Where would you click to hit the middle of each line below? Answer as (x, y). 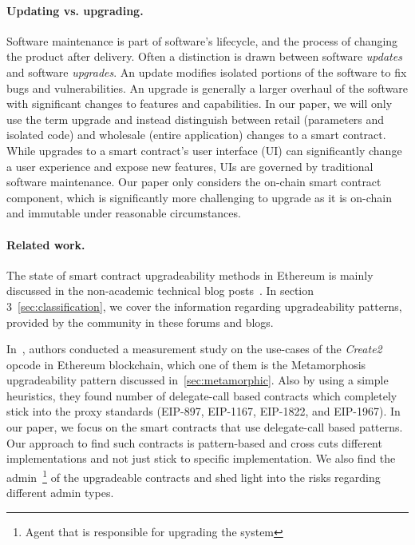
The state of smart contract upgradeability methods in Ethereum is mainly (190, 274)
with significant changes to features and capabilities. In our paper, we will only (200, 103)
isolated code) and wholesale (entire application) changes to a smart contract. (196, 135)
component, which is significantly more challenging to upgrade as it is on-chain (199, 197)
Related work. (46, 244)
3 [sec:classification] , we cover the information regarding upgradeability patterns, (204, 306)
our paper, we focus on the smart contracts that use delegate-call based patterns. (205, 427)
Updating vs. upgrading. (75, 10)
